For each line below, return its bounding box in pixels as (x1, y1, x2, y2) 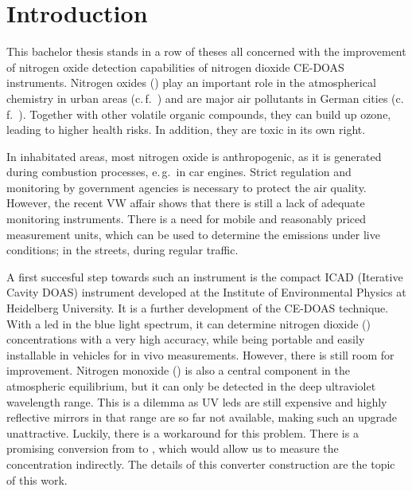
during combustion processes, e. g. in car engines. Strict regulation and (6, 163, 352, 180)
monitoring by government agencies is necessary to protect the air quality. (6, 179, 367, 195)
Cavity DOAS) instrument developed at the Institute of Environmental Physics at (6, 284, 406, 300)
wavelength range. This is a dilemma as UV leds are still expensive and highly (6, 393, 387, 410)
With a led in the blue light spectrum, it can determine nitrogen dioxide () (6, 315, 371, 332)
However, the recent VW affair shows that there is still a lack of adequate (6, 194, 365, 211)
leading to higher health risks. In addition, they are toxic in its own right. (6, 121, 366, 138)
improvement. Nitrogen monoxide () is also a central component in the (6, 362, 350, 379)
